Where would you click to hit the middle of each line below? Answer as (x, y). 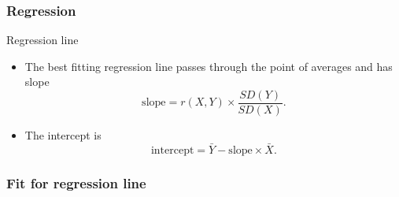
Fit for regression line (76, 182)
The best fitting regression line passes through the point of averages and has (209, 66)
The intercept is (63, 135)
